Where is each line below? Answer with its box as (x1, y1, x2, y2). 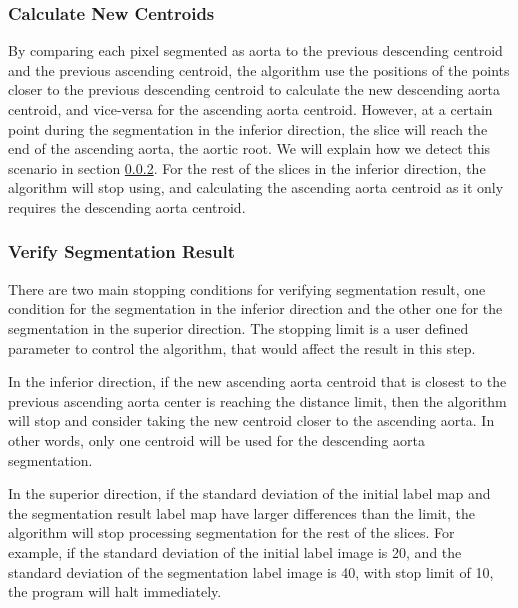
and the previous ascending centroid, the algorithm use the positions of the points (8, 59, 510, 80)
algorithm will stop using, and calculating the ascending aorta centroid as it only (8, 177, 504, 198)
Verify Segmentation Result (8, 239, 236, 264)
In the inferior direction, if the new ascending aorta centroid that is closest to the (8, 371, 507, 392)
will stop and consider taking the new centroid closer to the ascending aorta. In (8, 410, 495, 431)
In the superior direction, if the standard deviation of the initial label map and (8, 483, 491, 504)
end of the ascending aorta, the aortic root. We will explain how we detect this (8, 138, 491, 159)
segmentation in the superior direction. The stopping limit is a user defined (8, 317, 469, 338)
